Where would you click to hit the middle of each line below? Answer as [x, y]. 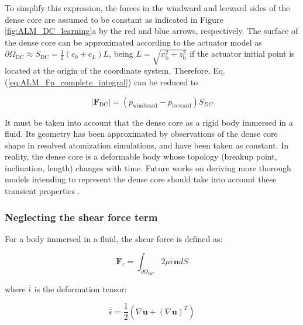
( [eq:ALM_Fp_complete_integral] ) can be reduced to [101, 82]
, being [121, 53]
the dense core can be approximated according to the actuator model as [133, 42]
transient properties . [42, 191]
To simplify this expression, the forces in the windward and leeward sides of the [147, 8]
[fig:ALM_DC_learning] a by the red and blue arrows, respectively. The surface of [151, 31]
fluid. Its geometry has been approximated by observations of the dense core [141, 134]
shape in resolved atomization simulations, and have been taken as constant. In [147, 145]
